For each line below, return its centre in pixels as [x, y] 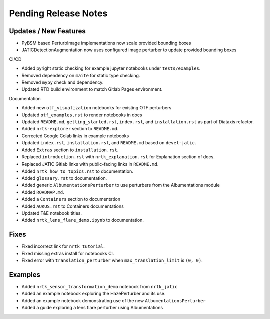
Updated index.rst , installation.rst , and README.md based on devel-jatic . [109, 143]
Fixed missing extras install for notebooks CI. [68, 253]
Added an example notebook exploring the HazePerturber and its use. [94, 294]
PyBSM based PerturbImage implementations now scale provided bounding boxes [106, 43]
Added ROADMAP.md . [43, 192]
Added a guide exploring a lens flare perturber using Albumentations [92, 308]
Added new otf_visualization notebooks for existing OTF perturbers [97, 108]
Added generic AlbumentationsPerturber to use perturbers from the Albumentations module [121, 185]
